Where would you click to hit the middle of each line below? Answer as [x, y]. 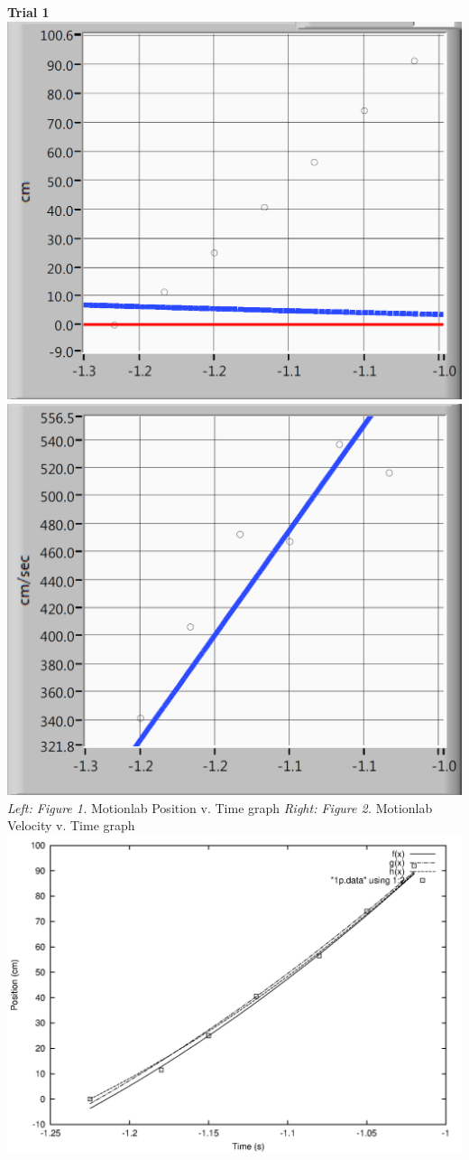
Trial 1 [28, 12]
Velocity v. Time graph [71, 825]
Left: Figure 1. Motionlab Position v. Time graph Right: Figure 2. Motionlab [220, 807]
